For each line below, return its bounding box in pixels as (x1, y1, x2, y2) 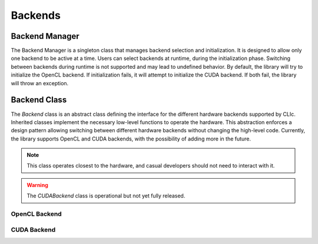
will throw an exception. (11, 79, 69, 86)
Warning (26, 181, 48, 188)
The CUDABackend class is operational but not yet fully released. (26, 192, 185, 199)
